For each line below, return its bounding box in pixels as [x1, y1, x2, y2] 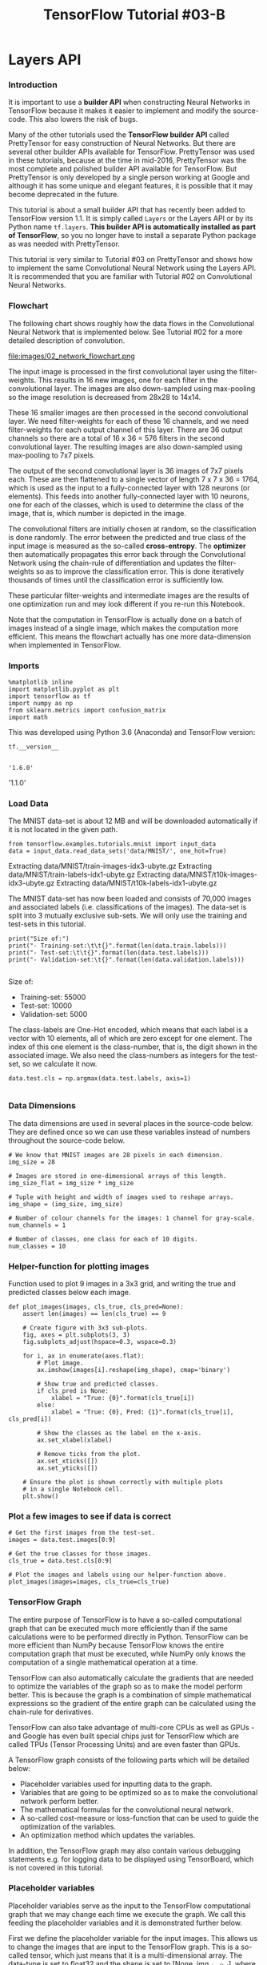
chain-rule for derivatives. [8, 1707, 94, 1717]
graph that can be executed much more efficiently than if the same [8, 1623, 229, 1632]
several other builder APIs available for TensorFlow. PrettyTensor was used [8, 147, 256, 157]
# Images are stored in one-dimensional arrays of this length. [8, 1172, 227, 1180]
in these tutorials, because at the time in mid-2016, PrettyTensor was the [8, 155, 247, 165]
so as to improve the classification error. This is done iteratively [35, 567, 245, 576]
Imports [8, 660, 40, 671]
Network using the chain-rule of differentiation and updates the [8, 558, 217, 567]
